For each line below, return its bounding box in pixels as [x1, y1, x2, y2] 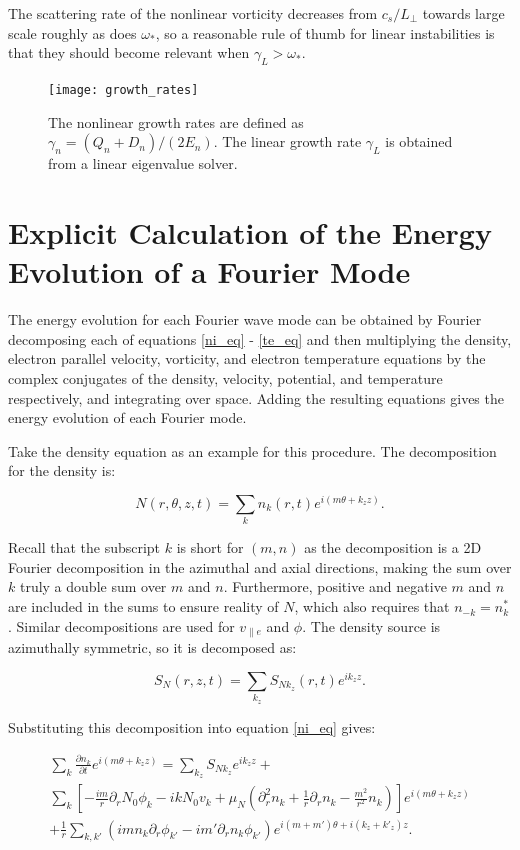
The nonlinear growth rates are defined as [48, 111, 304, 132]
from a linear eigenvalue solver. [48, 153, 238, 174]
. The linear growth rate [213, 131, 362, 152]
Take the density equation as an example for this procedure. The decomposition [8, 440, 497, 461]
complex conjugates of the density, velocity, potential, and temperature [8, 367, 443, 388]
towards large [422, 3, 505, 23]
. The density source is [302, 615, 441, 636]
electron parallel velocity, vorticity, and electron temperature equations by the [8, 348, 486, 369]
